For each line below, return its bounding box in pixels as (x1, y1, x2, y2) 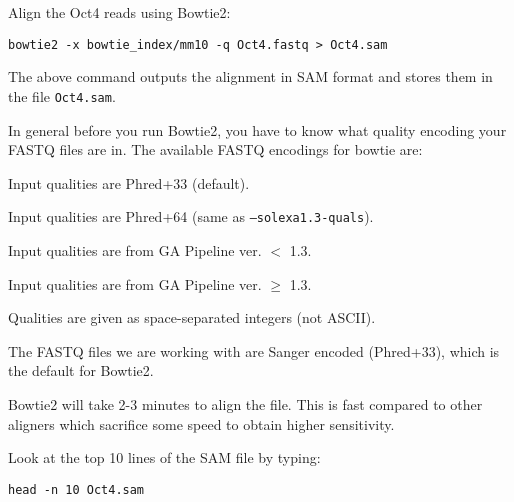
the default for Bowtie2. (8, 360, 154, 381)
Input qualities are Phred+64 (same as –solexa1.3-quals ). (8, 206, 374, 227)
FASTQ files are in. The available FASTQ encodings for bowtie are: (8, 139, 423, 160)
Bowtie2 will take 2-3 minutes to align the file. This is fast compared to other (8, 393, 483, 414)
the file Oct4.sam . (8, 85, 116, 106)
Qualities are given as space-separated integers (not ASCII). (8, 307, 376, 328)
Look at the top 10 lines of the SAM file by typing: (8, 447, 321, 468)
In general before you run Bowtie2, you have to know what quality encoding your (8, 119, 507, 140)
